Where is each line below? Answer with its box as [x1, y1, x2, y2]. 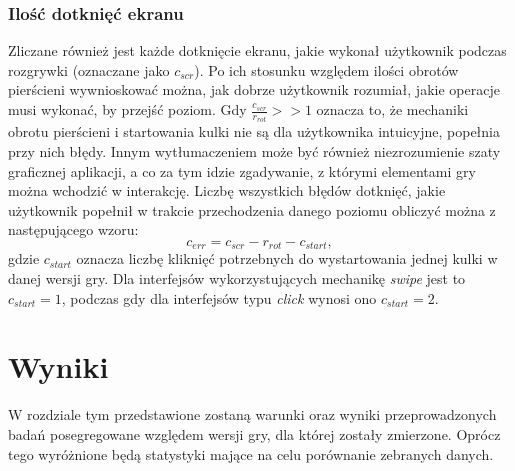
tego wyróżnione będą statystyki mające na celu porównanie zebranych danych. [8, 443, 494, 464]
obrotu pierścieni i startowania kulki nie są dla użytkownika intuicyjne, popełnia [8, 121, 500, 142]
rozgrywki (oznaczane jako [8, 59, 170, 80]
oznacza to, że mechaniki [316, 99, 469, 119]
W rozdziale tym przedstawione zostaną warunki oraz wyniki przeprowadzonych [8, 404, 497, 425]
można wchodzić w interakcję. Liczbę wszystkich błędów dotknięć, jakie [8, 180, 446, 201]
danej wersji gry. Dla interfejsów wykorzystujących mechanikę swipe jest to [8, 268, 466, 289]
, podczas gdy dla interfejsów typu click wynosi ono [61, 287, 377, 308]
